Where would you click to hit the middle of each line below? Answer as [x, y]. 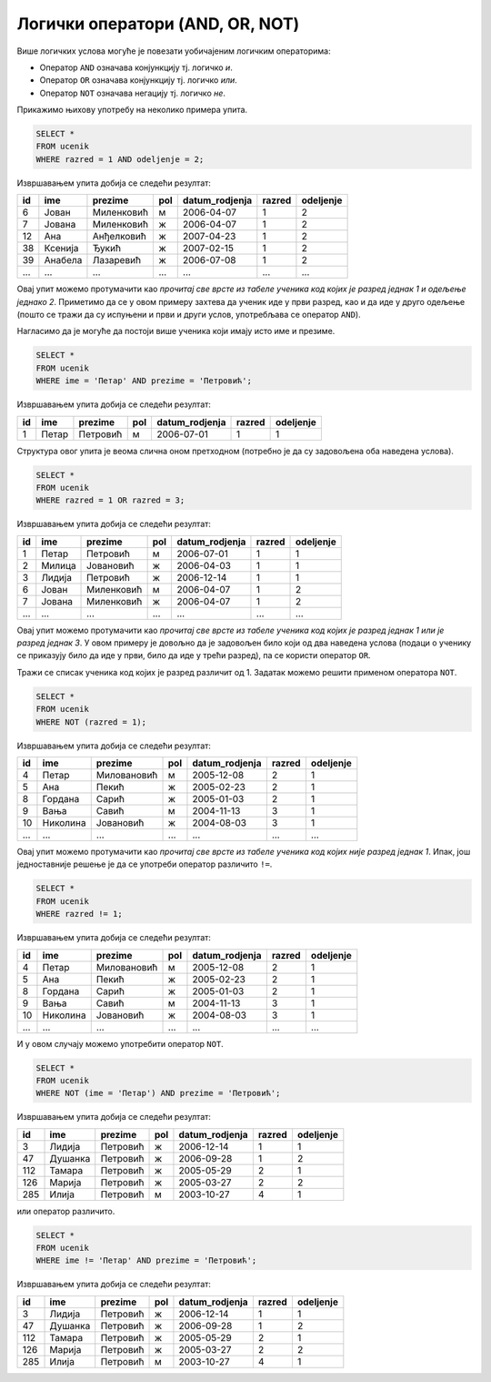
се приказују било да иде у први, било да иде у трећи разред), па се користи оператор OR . [194, 655]
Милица [59, 565]
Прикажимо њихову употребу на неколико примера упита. [132, 110]
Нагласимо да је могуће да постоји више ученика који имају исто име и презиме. [176, 331]
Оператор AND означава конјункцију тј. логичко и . [136, 67]
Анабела [63, 260]
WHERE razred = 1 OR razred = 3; [110, 500]
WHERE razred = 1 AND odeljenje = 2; [120, 159]
